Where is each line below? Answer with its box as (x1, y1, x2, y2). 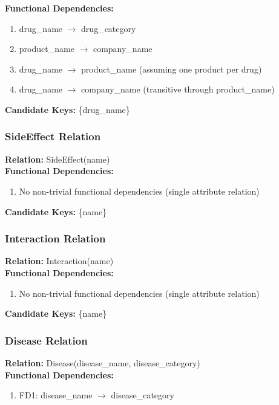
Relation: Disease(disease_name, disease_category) (5, 356, 200, 369)
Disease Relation (5, 332, 88, 348)
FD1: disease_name (19, 389, 93, 401)
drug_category (81, 22, 136, 34)
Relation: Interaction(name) (5, 254, 114, 267)
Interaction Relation (5, 231, 106, 246)
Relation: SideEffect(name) (5, 152, 110, 165)
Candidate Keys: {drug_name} (5, 103, 130, 115)
